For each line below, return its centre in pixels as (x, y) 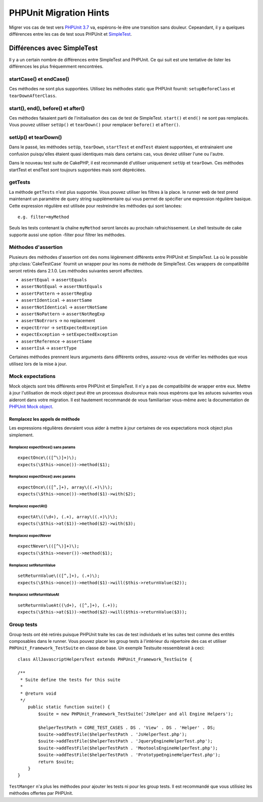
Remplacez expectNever (30, 535)
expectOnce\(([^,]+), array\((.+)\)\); (65, 487)
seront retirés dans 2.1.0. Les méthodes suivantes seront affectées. (76, 270)
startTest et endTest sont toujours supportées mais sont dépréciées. (77, 170)
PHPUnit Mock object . (31, 407)
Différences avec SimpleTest (53, 48)
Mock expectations (32, 376)
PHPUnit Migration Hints (59, 13)
